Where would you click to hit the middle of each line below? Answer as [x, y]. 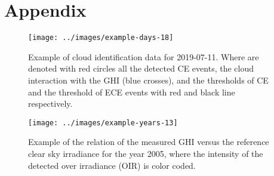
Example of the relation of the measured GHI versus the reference [149, 142]
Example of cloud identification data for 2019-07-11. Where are [144, 56]
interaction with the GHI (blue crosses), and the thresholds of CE [148, 80]
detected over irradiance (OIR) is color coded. [112, 165]
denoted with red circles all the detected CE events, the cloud [141, 68]
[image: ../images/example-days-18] [101, 38]
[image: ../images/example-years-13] [103, 123]
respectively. [50, 104]
